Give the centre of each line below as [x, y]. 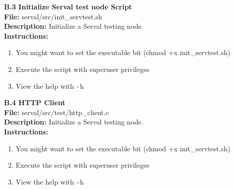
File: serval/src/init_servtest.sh [53, 16]
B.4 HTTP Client [35, 102]
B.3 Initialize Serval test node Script [68, 6]
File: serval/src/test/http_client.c [56, 112]
